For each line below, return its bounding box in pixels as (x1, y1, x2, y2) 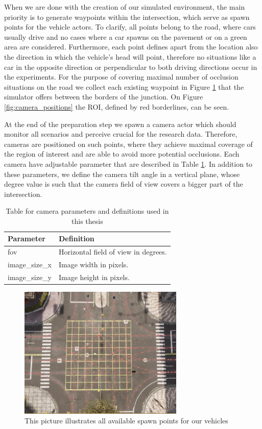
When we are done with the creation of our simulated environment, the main (4, 2, 245, 12)
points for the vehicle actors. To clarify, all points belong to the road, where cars (4, 21, 256, 32)
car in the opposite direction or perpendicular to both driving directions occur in (4, 61, 257, 72)
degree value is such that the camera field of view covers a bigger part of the (4, 179, 243, 189)
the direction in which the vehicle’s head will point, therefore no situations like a (4, 51, 256, 62)
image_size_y (8, 272, 52, 282)
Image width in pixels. (59, 259, 129, 270)
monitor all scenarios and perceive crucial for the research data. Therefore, (4, 129, 237, 139)
